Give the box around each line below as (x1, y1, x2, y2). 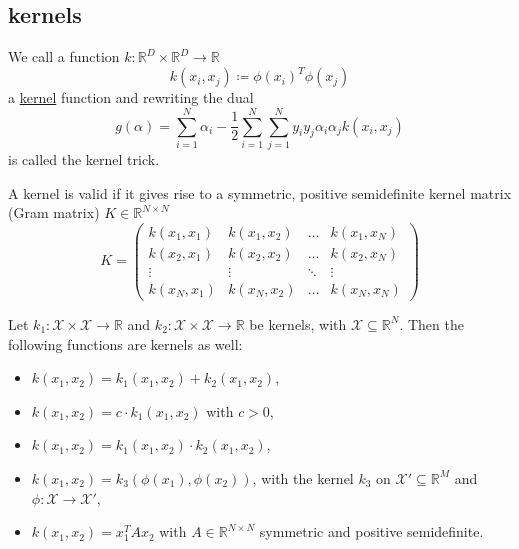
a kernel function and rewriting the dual (8, 87, 254, 108)
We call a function (8, 46, 120, 67)
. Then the (399, 313, 464, 334)
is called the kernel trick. (8, 149, 160, 170)
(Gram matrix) (8, 202, 100, 223)
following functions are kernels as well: (8, 333, 243, 354)
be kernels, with (249, 313, 347, 334)
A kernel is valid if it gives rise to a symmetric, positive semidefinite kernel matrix (8, 182, 512, 203)
